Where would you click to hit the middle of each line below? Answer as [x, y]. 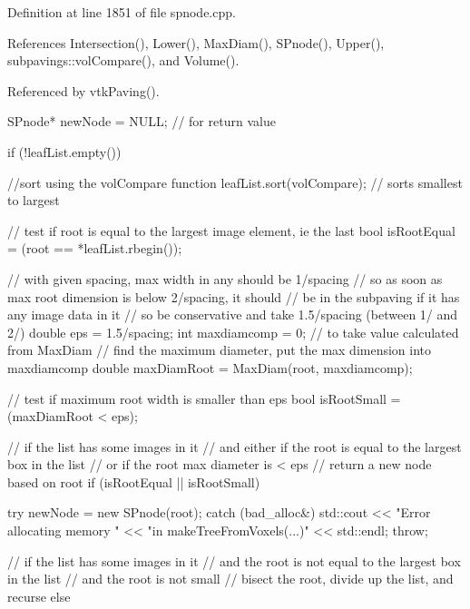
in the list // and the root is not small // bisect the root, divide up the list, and [230, 579]
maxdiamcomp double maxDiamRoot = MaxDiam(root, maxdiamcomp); [210, 367]
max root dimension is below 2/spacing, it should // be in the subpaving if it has [234, 296]
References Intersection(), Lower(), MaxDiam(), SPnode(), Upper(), [196, 42]
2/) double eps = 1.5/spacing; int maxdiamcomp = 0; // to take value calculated [233, 332]
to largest [34, 200]
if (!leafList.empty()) [64, 151]
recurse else [39, 596]
